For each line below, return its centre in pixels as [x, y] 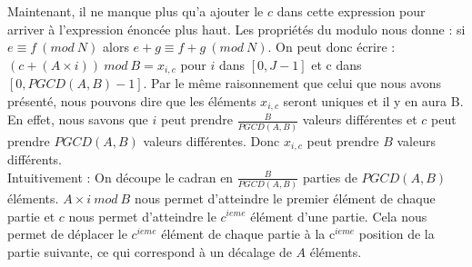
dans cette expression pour [351, 11]
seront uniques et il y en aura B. [373, 100]
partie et [31, 216]
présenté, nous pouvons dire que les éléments [132, 100]
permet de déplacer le [67, 234]
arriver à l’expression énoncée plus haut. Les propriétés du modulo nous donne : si [236, 29]
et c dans [336, 64]
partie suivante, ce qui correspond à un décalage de [150, 251]
